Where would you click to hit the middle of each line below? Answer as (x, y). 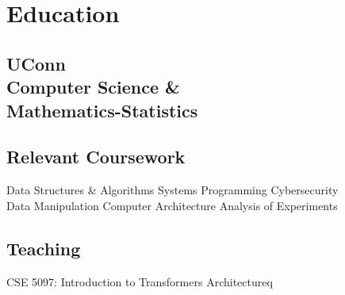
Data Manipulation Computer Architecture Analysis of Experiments (172, 205)
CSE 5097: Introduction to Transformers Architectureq (140, 281)
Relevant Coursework (96, 157)
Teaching (44, 248)
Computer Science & (93, 87)
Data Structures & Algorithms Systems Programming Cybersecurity (172, 190)
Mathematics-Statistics (102, 110)
